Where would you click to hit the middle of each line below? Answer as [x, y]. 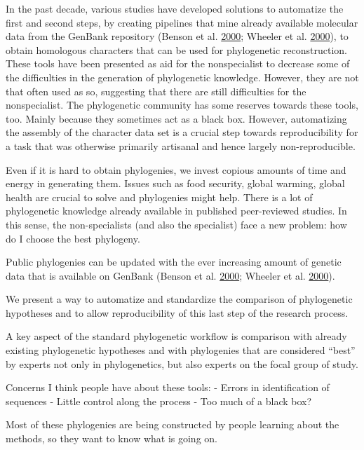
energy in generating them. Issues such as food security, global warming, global [175, 183]
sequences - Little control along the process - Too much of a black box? [159, 401]
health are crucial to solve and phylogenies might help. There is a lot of [159, 197]
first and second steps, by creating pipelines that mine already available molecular [182, 22]
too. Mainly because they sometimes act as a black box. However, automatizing [176, 118]
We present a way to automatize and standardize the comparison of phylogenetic [179, 299]
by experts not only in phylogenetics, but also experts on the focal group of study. [182, 363]
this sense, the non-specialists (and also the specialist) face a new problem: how [176, 224]
